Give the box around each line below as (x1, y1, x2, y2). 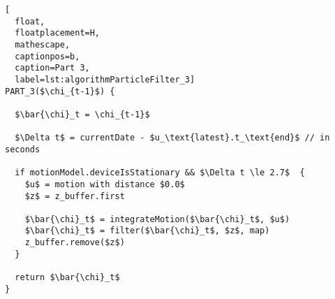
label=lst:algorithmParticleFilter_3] (15, 74, 195, 85)
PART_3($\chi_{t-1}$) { (5, 86, 115, 96)
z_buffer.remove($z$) (24, 238, 125, 248)
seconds (5, 144, 40, 154)
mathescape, (15, 39, 70, 50)
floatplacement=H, (15, 28, 100, 38)
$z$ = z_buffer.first (24, 191, 125, 201)
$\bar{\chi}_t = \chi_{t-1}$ (15, 109, 150, 119)
